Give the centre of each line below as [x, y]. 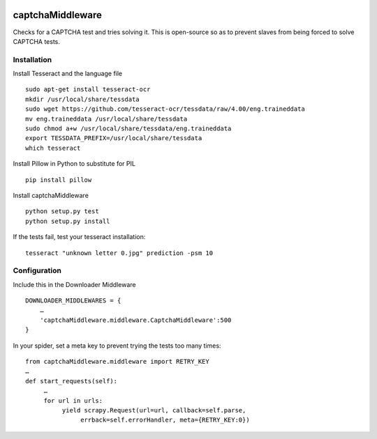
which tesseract [53, 148]
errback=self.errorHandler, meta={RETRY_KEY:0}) [165, 420]
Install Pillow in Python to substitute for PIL [74, 164]
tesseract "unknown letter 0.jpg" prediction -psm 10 [119, 253]
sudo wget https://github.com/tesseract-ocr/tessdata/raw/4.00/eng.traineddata [165, 109]
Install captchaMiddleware [51, 195]
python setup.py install [68, 221]
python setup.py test [62, 211]
